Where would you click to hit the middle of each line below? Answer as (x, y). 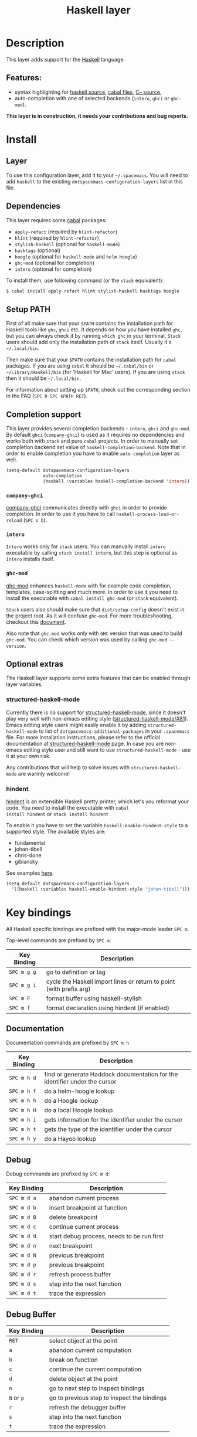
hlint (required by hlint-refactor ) (57, 237)
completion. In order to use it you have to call (61, 514)
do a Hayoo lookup (70, 1139)
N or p (17, 1398)
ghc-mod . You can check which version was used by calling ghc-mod (87, 639)
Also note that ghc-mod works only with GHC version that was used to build (94, 633)
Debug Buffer (31, 1314)
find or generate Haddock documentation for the (111, 1075)
